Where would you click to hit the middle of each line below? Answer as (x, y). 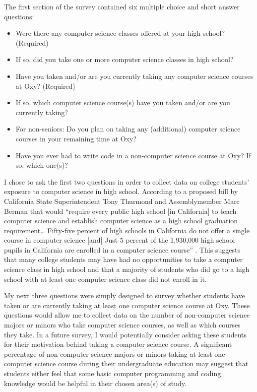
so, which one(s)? (42, 165)
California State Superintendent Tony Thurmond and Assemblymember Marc (122, 201)
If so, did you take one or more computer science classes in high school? (125, 59)
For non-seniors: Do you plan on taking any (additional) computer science (128, 129)
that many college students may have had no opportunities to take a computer (124, 259)
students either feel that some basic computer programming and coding (113, 373)
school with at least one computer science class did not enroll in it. (105, 279)
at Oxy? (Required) (45, 86)
